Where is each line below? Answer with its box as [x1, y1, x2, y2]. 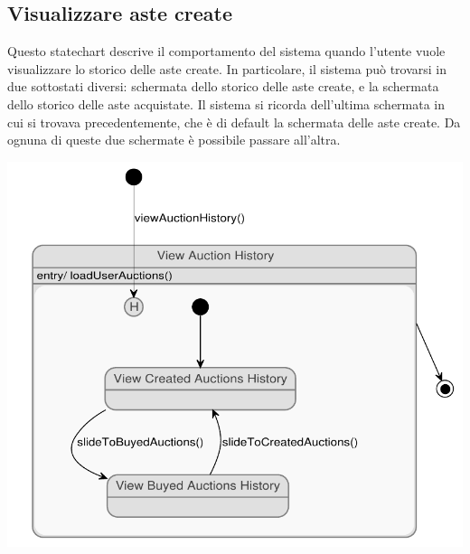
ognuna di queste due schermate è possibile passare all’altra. [7, 130, 341, 149]
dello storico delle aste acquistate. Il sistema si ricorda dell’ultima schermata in [7, 94, 446, 113]
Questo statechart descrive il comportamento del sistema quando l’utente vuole [7, 42, 446, 61]
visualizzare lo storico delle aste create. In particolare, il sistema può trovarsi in [7, 59, 447, 78]
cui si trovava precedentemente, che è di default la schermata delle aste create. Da [7, 112, 461, 131]
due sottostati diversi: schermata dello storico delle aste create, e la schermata [7, 77, 439, 96]
